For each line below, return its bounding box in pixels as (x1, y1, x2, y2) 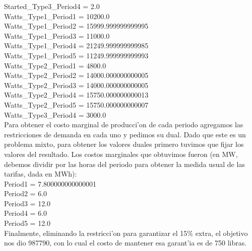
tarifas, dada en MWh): (4, 169, 77, 179)
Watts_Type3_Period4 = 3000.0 (4, 109, 106, 120)
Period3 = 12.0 (4, 198, 51, 208)
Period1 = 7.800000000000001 (4, 178, 97, 189)
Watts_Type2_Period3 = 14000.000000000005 (4, 79, 149, 90)
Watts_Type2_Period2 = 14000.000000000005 (4, 70, 149, 80)
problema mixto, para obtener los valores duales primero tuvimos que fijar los (4, 139, 244, 149)
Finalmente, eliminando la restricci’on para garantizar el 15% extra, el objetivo (4, 227, 248, 238)
